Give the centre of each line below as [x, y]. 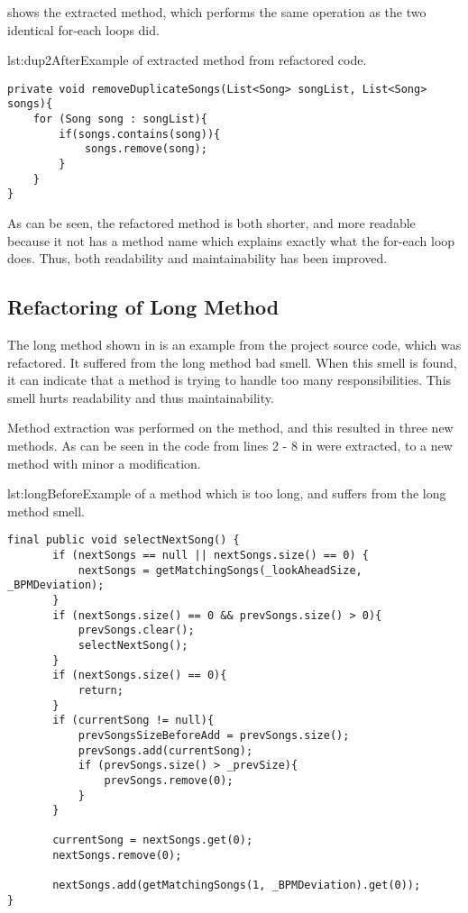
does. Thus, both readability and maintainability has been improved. [197, 258]
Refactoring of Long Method [143, 307]
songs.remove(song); [146, 149]
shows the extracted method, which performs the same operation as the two [217, 12]
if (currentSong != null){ [133, 721]
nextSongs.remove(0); [117, 856]
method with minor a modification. [104, 463]
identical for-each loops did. [83, 29]
